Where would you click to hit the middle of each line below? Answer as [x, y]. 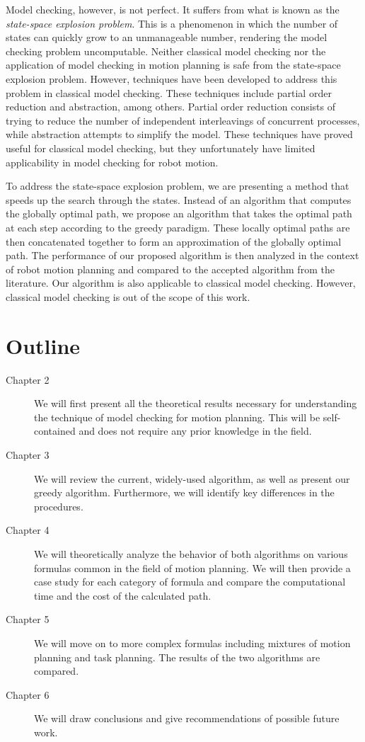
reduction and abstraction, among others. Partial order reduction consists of [171, 107]
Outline [43, 345]
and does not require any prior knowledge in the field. [195, 431]
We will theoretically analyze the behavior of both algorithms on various [191, 553]
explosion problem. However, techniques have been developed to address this [172, 78]
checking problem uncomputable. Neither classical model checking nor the [166, 51]
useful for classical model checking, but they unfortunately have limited [161, 148]
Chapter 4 [28, 530]
